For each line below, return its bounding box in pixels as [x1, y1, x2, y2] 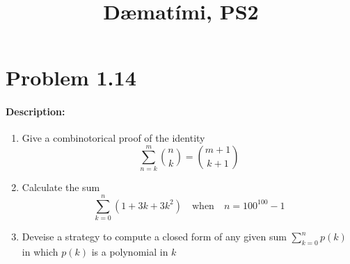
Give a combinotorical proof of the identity [22, 131, 205, 145]
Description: [6, 104, 65, 119]
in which [22, 244, 58, 258]
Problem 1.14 [6, 63, 136, 92]
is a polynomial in [91, 244, 168, 258]
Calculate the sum [22, 180, 100, 195]
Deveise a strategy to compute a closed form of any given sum [22, 229, 287, 243]
